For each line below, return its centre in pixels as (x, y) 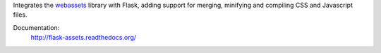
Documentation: (36, 27)
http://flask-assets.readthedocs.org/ (84, 38)
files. (20, 15)
